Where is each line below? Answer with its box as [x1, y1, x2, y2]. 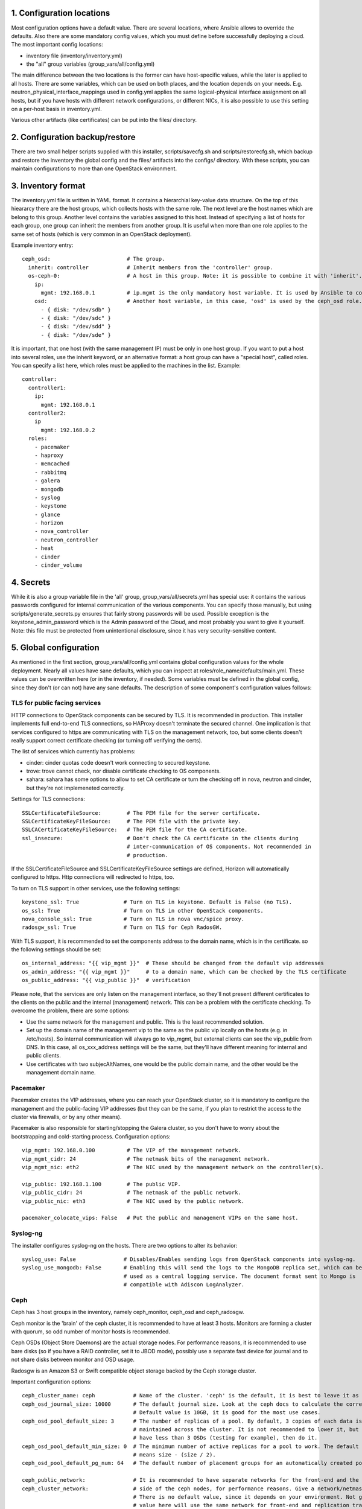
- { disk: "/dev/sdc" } [40, 314, 112, 322]
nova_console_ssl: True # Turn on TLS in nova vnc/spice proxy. [22, 915, 245, 922]
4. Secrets [11, 577, 51, 587]
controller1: [28, 384, 67, 391]
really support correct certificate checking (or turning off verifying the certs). [11, 736, 203, 744]
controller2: [28, 410, 67, 416]
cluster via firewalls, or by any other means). [11, 1114, 122, 1121]
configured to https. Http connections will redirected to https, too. [11, 873, 174, 881]
